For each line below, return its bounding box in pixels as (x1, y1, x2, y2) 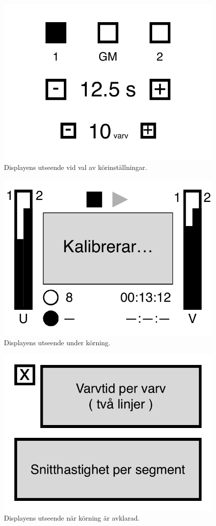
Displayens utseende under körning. (4, 337, 110, 348)
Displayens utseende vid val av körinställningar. (4, 162, 147, 172)
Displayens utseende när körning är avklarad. (4, 513, 140, 523)
